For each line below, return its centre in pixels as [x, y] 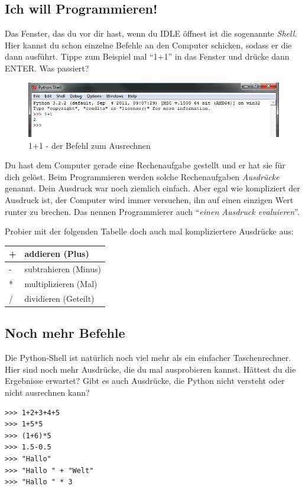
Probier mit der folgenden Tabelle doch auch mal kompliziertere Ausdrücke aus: [149, 231]
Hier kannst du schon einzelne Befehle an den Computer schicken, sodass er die [148, 45]
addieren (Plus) [57, 254]
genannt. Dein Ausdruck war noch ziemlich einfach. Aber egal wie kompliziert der [152, 188]
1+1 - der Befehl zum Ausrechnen [90, 145]
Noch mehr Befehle [65, 333]
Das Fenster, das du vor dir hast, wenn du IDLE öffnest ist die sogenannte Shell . [151, 33]
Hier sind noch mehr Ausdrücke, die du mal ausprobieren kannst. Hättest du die [150, 369]
